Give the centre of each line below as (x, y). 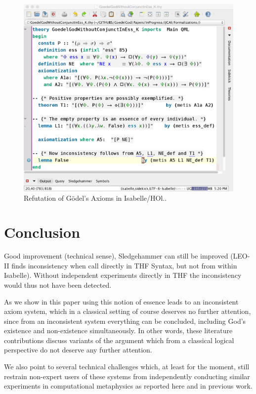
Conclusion (42, 232)
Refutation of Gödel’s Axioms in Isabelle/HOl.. (95, 198)
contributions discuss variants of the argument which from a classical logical (119, 340)
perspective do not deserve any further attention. (78, 350)
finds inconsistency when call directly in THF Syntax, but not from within (124, 265)
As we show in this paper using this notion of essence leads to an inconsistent (121, 301)
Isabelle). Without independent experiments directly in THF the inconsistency (123, 275)
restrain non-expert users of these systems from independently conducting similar (127, 376)
